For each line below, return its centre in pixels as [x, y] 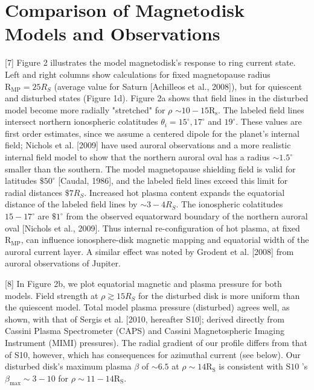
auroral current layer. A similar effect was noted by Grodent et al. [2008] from [149, 251]
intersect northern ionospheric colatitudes [82, 121]
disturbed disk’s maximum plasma [68, 366]
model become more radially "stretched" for [85, 109]
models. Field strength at [52, 295]
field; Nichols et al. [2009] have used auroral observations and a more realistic [148, 145]
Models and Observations [113, 33]
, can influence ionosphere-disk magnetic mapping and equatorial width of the [165, 240]
